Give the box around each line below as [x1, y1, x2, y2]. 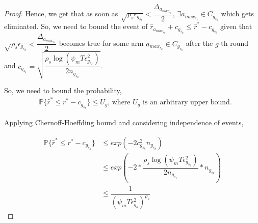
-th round [218, 38, 248, 48]
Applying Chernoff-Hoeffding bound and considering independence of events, [4, 117, 244, 128]
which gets [221, 8, 254, 19]
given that [220, 21, 252, 32]
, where [108, 99, 131, 106]
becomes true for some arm [59, 38, 144, 48]
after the [186, 38, 213, 48]
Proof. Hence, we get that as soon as [4, 8, 118, 19]
